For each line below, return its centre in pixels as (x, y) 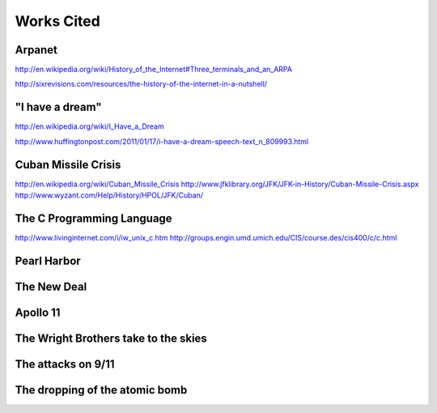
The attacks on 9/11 (65, 364)
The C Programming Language (94, 218)
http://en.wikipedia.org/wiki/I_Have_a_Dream (90, 126)
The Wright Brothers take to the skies (111, 338)
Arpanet (36, 50)
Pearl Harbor (48, 260)
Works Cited (57, 21)
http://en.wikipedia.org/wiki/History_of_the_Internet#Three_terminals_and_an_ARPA (154, 70)
